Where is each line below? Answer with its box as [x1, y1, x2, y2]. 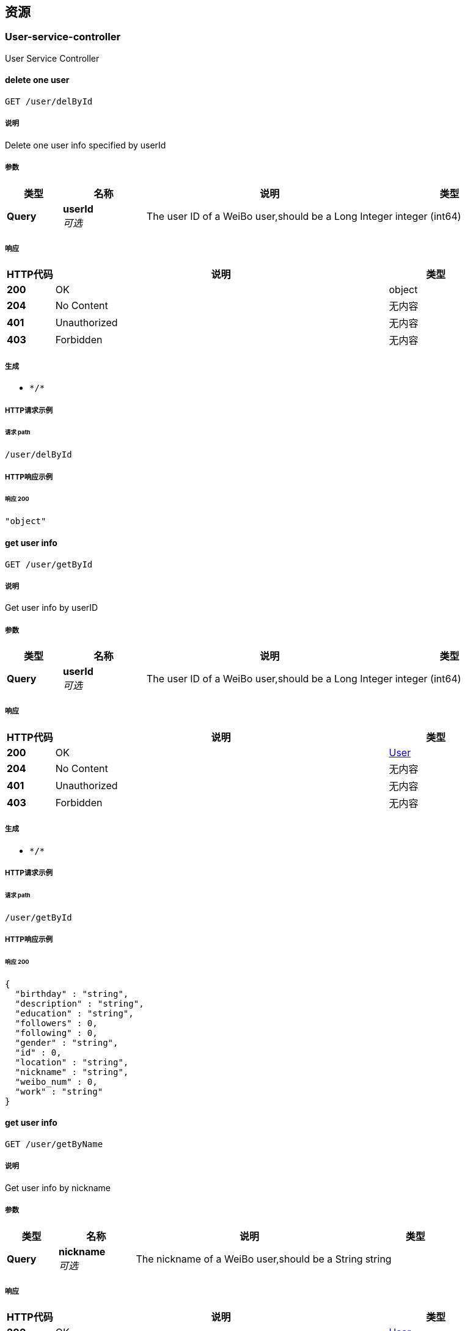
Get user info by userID [5, 602, 98, 613]
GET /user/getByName [5, 1139, 103, 1150]
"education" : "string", [15, 1008, 134, 1018]
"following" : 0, [15, 1027, 98, 1038]
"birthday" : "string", [15, 988, 129, 999]
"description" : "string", [15, 998, 144, 1008]
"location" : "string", [15, 1057, 129, 1067]
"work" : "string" [15, 1086, 103, 1096]
